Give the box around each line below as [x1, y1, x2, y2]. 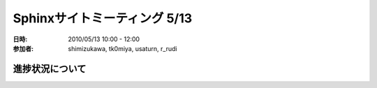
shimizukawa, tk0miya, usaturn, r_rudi [68, 44, 177, 52]
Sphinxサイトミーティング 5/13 [13, 10, 193, 26]
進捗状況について [13, 63, 87, 75]
